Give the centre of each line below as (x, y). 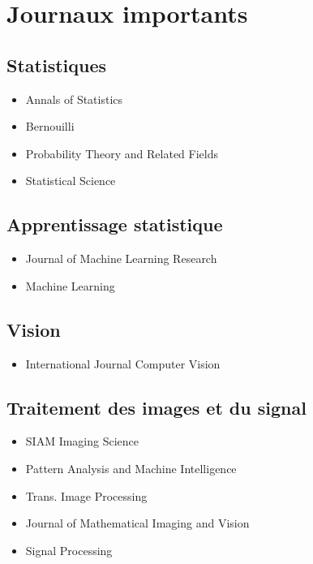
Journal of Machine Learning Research (121, 258)
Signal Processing (69, 550)
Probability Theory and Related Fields (122, 153)
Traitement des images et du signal (156, 407)
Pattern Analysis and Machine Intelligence (131, 468)
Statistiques (57, 65)
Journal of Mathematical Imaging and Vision (137, 523)
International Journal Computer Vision (123, 363)
